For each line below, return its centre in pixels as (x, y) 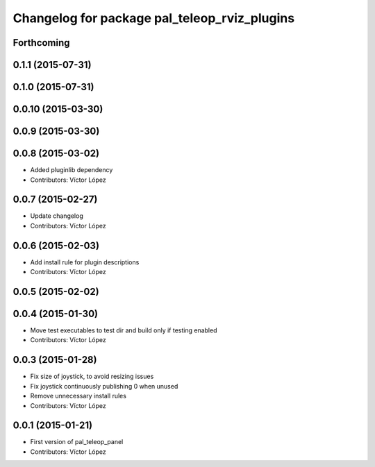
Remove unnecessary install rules (78, 396)
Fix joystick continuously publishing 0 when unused (104, 386)
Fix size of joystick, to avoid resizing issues (92, 376)
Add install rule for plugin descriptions (85, 262)
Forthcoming (41, 43)
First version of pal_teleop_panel (77, 442)
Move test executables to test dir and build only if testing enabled (124, 330)
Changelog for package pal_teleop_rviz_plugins (154, 18)
